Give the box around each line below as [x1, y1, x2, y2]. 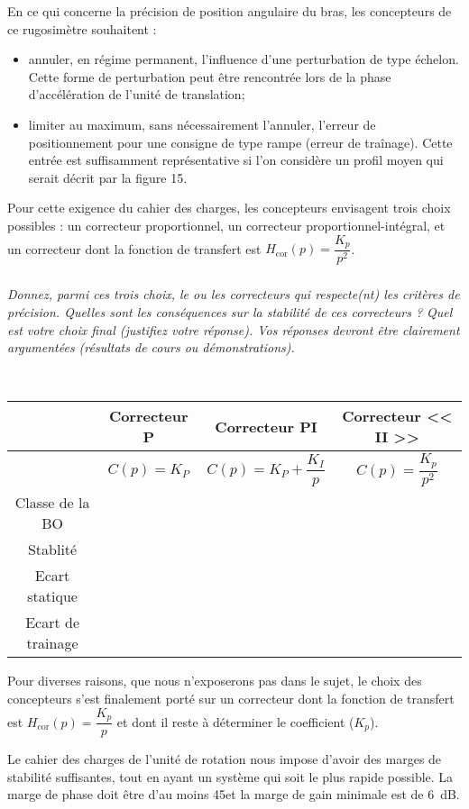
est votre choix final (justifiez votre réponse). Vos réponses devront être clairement [7, 320, 460, 339]
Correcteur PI [215, 415, 317, 437]
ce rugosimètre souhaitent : [7, 19, 157, 38]
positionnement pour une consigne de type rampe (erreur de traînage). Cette [28, 132, 453, 151]
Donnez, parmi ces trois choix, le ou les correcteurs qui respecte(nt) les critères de [7, 285, 460, 304]
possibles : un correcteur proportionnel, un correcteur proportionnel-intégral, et [7, 215, 446, 234]
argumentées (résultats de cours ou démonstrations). [7, 338, 295, 357]
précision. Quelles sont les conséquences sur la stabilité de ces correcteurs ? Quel [7, 302, 453, 321]
